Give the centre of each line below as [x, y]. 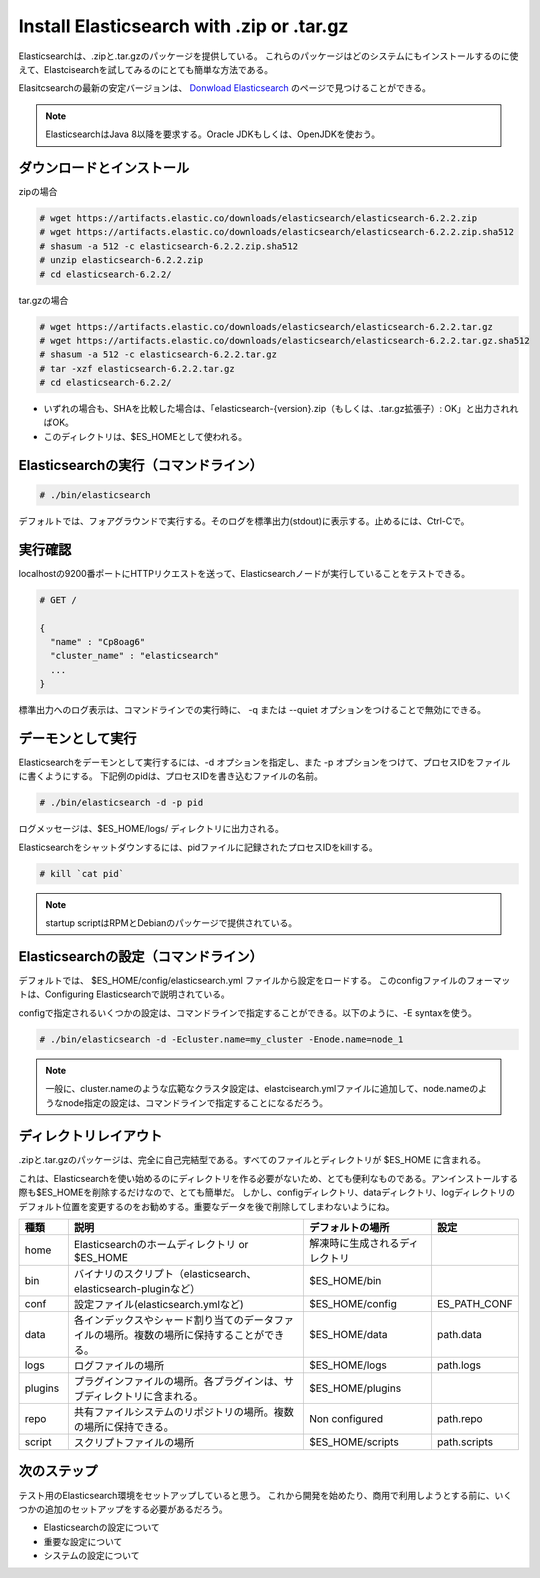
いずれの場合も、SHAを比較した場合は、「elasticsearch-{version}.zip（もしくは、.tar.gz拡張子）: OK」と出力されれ [281, 409]
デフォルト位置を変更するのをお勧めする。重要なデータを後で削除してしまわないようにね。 [206, 1206]
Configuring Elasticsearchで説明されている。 [137, 994]
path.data [459, 1334]
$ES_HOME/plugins [355, 1388]
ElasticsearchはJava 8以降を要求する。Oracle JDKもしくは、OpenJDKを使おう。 [212, 134]
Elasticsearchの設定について [101, 1527]
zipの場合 [38, 192]
